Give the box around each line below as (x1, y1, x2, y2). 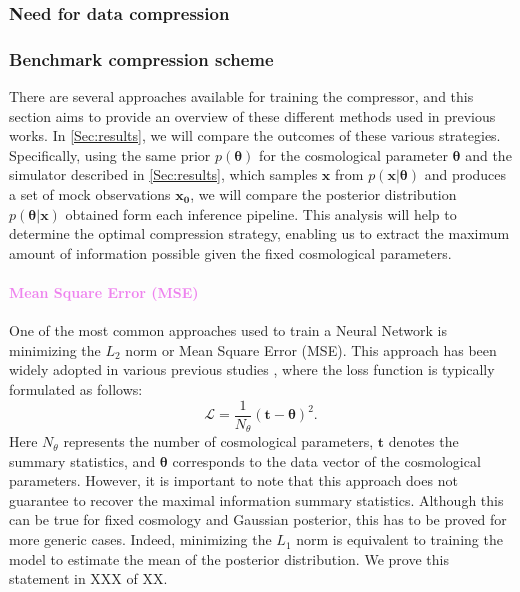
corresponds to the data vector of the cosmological (172, 450, 481, 471)
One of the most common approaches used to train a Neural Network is (9, 320, 447, 341)
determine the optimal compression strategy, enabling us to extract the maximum (9, 223, 510, 244)
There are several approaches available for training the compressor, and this (9, 86, 474, 107)
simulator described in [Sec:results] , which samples (9, 164, 318, 185)
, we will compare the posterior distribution (190, 184, 457, 205)
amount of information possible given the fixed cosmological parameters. (9, 242, 452, 263)
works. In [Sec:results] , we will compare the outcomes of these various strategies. (9, 125, 501, 146)
